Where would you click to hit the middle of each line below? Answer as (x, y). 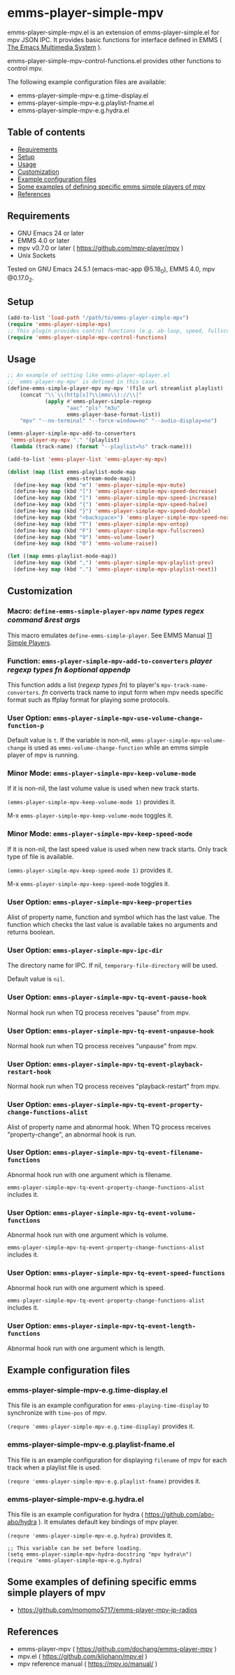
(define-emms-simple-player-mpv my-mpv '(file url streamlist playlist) (115, 388)
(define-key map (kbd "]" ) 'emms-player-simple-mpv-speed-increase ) (115, 498)
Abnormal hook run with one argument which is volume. (88, 1235)
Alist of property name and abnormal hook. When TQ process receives (109, 1127)
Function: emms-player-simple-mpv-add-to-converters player (110, 660)
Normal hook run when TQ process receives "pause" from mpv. (99, 1012)
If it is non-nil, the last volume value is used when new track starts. (103, 788)
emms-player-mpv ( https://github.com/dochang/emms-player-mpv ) (117, 1648)
